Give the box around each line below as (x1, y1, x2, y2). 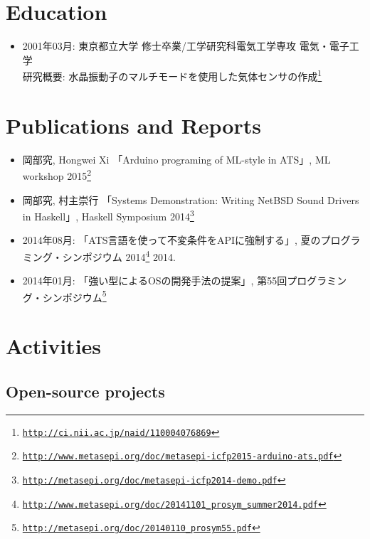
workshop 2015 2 (22, 166, 91, 183)
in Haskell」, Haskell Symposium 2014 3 (22, 207, 194, 223)
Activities (6, 331, 102, 361)
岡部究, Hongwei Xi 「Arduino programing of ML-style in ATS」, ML (22, 151, 331, 166)
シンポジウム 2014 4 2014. (62, 247, 176, 264)
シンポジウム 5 (42, 287, 107, 304)
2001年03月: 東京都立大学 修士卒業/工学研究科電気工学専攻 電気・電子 (22, 38, 349, 53)
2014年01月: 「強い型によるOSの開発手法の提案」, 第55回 (22, 273, 287, 288)
